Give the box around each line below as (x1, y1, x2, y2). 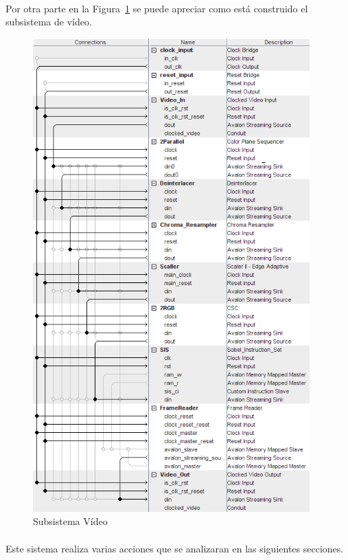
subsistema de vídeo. (5, 14, 92, 29)
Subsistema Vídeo (33, 514, 108, 528)
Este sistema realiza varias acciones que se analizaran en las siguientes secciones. (5, 541, 344, 555)
